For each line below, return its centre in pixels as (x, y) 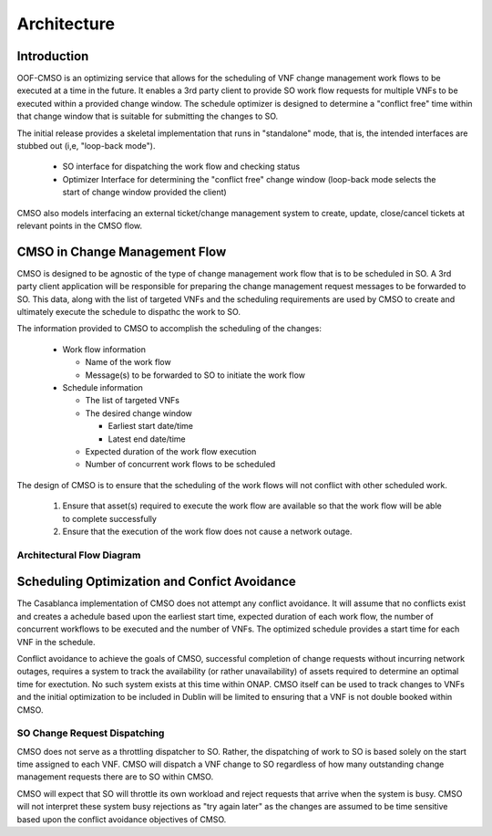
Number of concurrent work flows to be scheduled (180, 465)
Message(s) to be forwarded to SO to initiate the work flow (195, 375)
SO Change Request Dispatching (91, 733)
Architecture (66, 24)
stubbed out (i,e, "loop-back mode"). (86, 146)
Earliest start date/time (151, 426)
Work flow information (104, 349)
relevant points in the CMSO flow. (80, 225)
